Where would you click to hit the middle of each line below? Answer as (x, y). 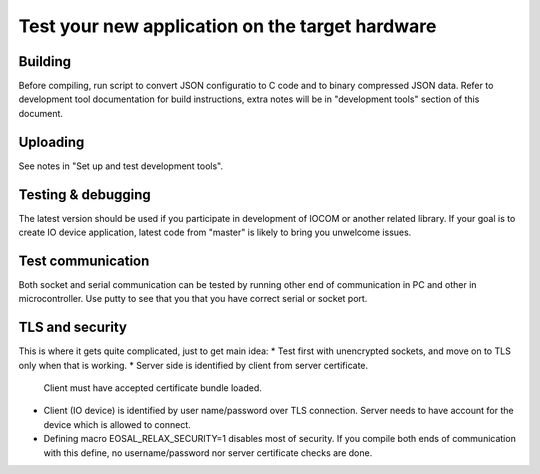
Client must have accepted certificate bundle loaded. (152, 388)
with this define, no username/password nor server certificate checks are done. (208, 452)
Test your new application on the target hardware (227, 26)
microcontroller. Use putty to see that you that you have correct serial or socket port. (193, 299)
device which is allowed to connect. (117, 424)
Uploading (51, 141)
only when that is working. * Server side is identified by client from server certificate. (193, 365)
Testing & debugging (85, 194)
